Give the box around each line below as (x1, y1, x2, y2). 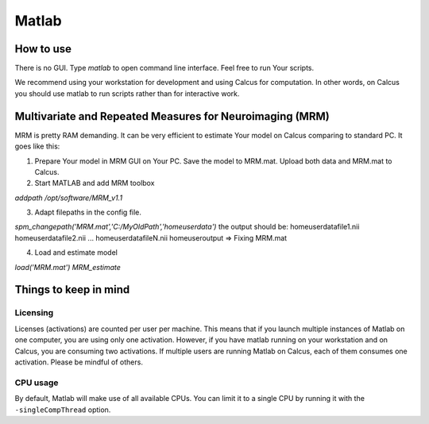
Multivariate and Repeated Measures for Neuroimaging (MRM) (14, 110, 330, 123)
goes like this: (14, 141, 60, 151)
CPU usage (14, 377, 59, 388)
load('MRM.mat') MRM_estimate (14, 262, 121, 272)
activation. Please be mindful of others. (14, 357, 143, 367)
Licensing (14, 307, 54, 318)
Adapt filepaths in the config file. (34, 207, 142, 218)
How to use (14, 42, 71, 56)
